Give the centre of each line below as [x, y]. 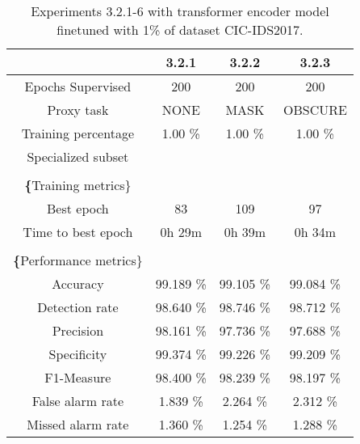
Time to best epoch [78, 232]
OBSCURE [315, 110]
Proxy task [78, 110]
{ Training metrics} [78, 185]
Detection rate [78, 307]
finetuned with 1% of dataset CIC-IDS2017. [180, 30]
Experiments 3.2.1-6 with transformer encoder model [180, 11]
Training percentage [77, 133]
